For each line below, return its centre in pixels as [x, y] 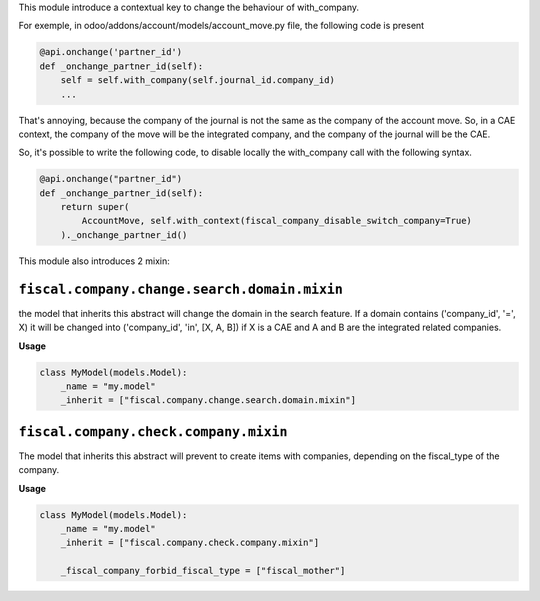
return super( [95, 207]
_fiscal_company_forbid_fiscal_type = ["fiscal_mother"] [203, 571]
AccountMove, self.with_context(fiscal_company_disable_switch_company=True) [276, 221]
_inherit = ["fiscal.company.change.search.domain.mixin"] [208, 400]
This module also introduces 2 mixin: [94, 261]
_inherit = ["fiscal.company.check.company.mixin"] [190, 543]
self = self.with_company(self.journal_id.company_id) [197, 80]
